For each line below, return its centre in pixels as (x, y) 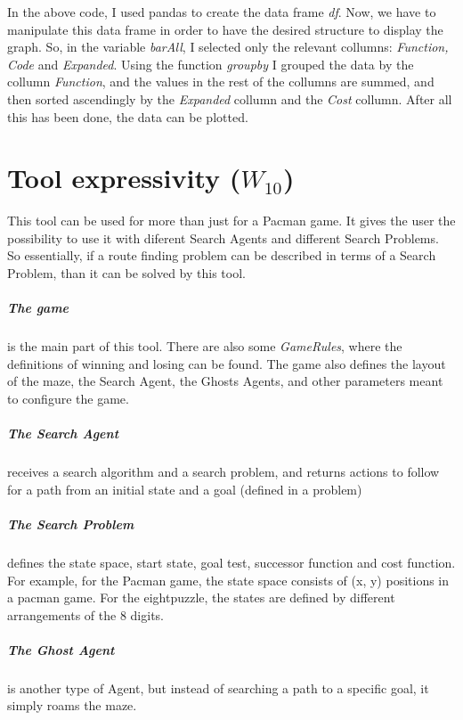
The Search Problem (71, 524)
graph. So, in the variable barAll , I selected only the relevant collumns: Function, (228, 47)
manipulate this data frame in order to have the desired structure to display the (225, 29)
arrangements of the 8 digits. (86, 614)
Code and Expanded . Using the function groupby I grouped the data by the (211, 64)
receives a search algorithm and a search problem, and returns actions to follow (223, 472)
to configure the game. (68, 398)
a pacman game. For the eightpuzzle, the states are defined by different (201, 597)
